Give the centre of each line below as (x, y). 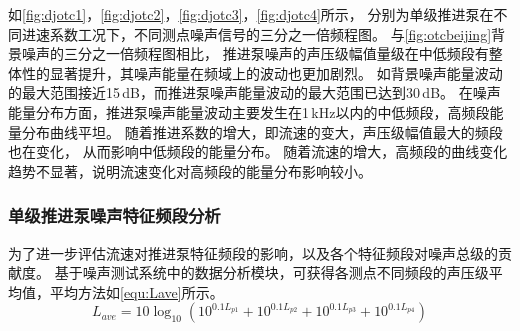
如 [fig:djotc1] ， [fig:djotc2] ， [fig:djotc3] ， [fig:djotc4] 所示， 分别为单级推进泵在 (251, 14)
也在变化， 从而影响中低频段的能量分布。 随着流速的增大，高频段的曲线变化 (258, 151)
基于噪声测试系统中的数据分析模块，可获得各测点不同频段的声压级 (271, 272)
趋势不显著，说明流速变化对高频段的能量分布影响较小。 (190, 170)
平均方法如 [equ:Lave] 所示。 (136, 291)
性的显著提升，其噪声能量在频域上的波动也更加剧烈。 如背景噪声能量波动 (262, 72)
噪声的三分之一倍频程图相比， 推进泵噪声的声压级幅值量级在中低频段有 (255, 53)
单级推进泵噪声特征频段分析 (114, 215)
